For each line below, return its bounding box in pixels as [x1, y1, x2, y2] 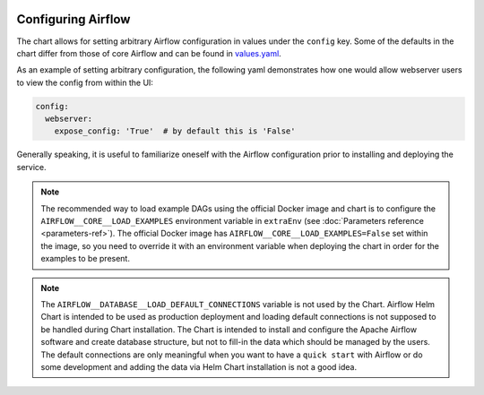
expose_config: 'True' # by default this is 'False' [54, 126, 296, 136]
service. [16, 161, 47, 172]
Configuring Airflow [16, 12, 131, 27]
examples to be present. [40, 253, 130, 264]
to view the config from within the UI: [16, 77, 154, 88]
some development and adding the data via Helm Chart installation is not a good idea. [40, 361, 358, 372]
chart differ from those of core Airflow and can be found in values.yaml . [16, 47, 281, 58]
